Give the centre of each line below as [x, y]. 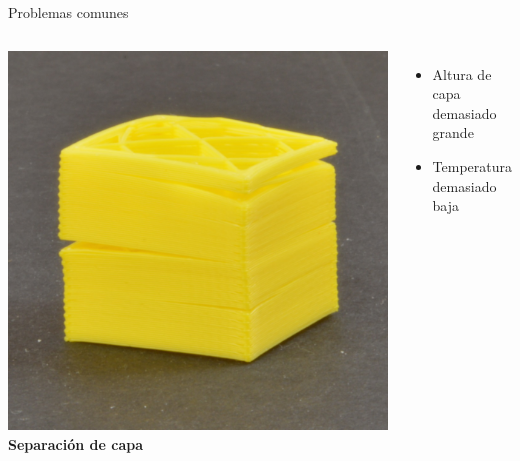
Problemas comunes [68, 12]
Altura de [462, 73]
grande [453, 132]
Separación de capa [75, 443]
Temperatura [472, 165]
